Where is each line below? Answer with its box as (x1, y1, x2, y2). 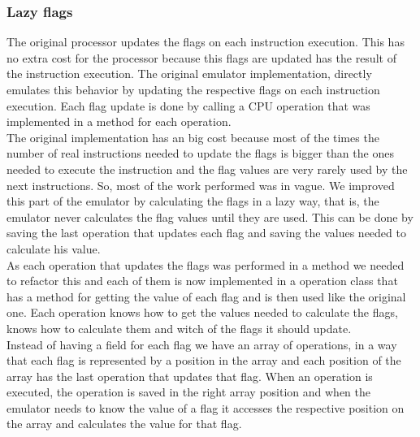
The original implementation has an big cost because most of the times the (6, 128, 379, 145)
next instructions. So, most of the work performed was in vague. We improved (6, 176, 395, 193)
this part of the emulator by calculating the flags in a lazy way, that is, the (6, 193, 379, 210)
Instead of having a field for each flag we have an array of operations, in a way (6, 335, 397, 353)
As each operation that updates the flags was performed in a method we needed (6, 256, 405, 273)
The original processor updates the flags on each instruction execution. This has (6, 33, 405, 50)
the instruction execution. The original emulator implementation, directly (6, 65, 372, 82)
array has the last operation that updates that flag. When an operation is (6, 367, 373, 384)
